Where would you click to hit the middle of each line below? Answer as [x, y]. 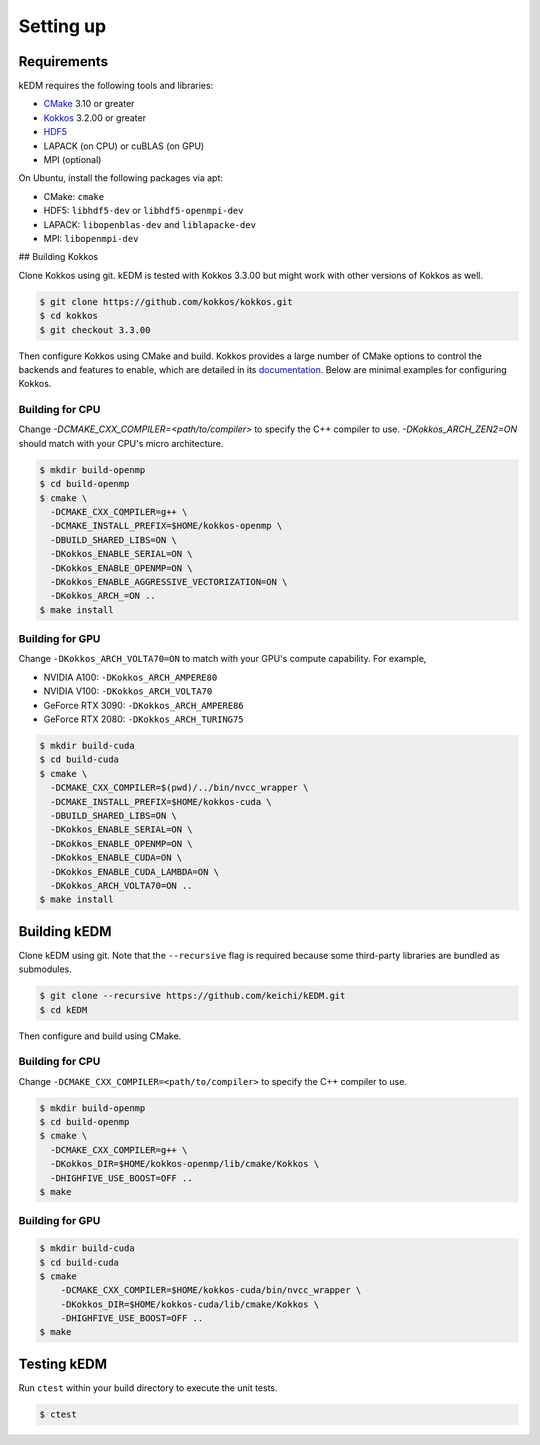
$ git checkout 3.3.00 [95, 329]
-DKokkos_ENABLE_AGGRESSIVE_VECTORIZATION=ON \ [169, 581]
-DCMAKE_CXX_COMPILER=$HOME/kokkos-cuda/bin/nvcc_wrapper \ [211, 1290]
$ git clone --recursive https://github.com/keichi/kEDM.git [192, 996]
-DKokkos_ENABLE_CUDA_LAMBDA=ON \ [135, 871]
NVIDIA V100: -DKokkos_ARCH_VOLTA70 [128, 691]
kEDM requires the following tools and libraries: [116, 86]
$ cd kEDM [63, 1009]
